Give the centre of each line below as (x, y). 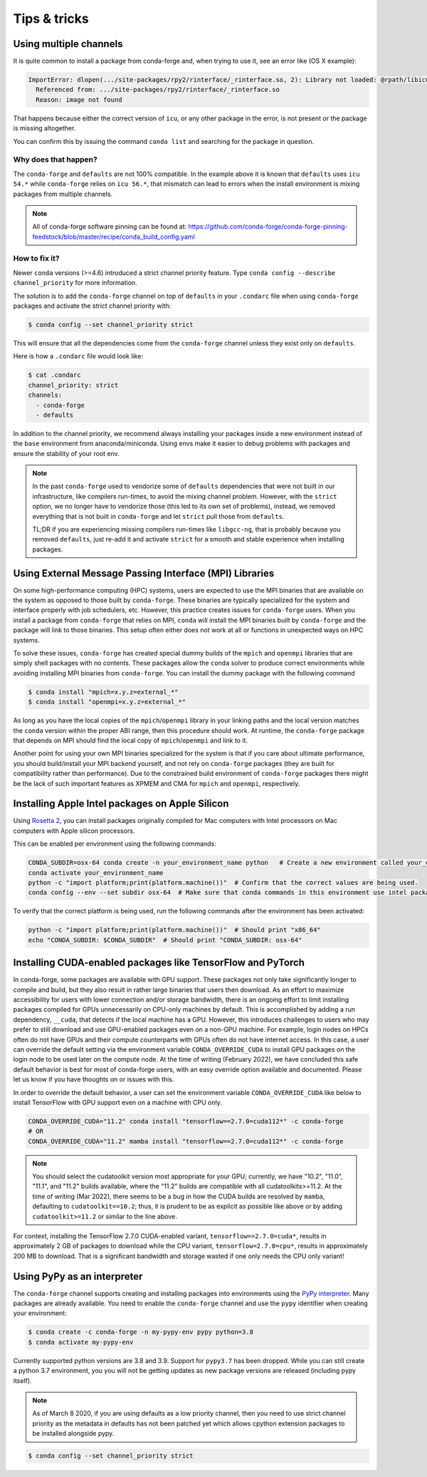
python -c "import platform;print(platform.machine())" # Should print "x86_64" (175, 930)
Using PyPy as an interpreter (78, 1276)
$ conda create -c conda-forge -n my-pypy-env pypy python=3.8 (141, 1332)
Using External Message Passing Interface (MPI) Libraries (144, 573)
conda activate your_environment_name (96, 872)
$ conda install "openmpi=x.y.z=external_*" (107, 702)
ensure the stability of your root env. (67, 453)
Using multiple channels (68, 44)
